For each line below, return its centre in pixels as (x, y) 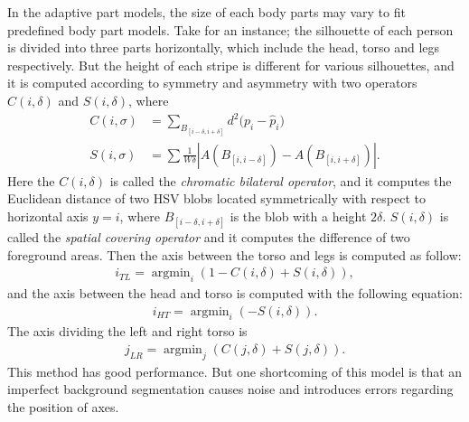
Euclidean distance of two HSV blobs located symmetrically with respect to (216, 198)
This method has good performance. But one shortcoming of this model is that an (235, 371)
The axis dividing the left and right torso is (127, 331)
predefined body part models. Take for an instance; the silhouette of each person (230, 29)
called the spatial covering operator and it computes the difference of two (209, 236)
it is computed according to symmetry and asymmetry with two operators (212, 83)
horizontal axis (48, 216)
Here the (31, 180)
